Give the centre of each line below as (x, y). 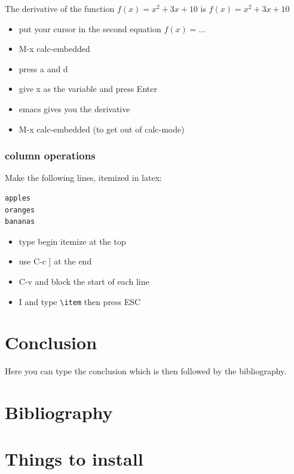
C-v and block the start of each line (84, 281)
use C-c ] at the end (55, 261)
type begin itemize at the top (72, 241)
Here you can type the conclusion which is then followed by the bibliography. (146, 371)
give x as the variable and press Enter (88, 89)
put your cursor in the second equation (90, 28)
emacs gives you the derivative (74, 108)
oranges (20, 210)
